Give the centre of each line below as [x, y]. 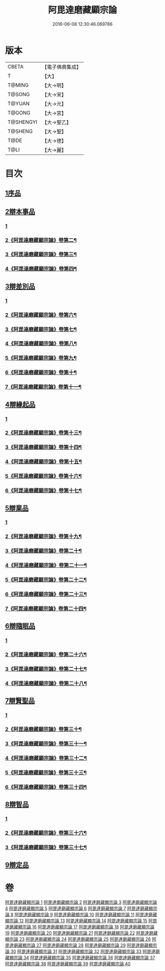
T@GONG [19, 113]
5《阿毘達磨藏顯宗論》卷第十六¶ [43, 476]
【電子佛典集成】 [62, 67]
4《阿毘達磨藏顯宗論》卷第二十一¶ [46, 565]
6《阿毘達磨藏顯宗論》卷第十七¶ [43, 491]
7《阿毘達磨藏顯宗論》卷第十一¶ [43, 387]
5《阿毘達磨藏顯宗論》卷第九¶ [41, 358]
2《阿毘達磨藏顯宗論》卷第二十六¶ [46, 655]
